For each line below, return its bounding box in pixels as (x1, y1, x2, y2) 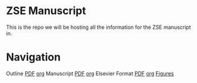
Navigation (6, 51, 61, 64)
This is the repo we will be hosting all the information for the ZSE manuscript (6, 24, 191, 31)
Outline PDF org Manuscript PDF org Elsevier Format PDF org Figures (6, 69, 174, 77)
